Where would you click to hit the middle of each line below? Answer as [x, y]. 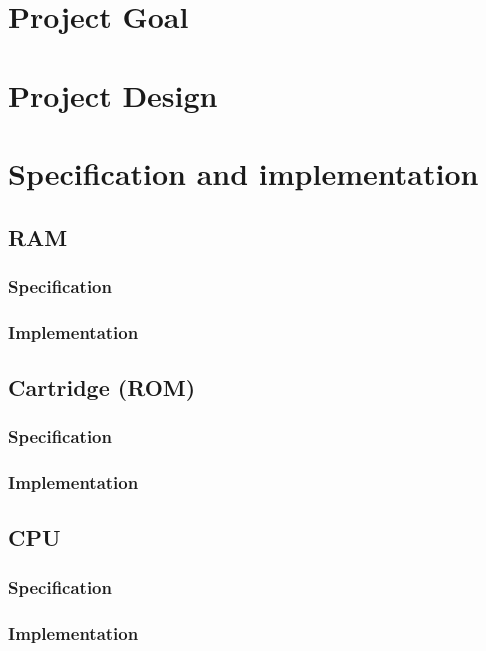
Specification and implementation [243, 172]
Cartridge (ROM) [102, 386]
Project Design [113, 94]
